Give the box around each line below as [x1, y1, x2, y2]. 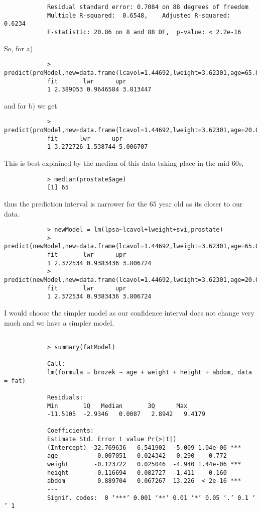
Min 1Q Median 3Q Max [47, 402, 188, 409]
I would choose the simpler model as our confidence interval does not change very [4, 308, 254, 318]
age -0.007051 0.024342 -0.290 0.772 [47, 452, 227, 460]
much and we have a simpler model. [4, 317, 114, 328]
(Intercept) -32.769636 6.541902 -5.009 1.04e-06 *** [47, 444, 241, 451]
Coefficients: [47, 427, 94, 435]
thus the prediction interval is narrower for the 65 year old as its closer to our [4, 198, 243, 209]
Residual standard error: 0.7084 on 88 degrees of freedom [47, 4, 248, 11]
